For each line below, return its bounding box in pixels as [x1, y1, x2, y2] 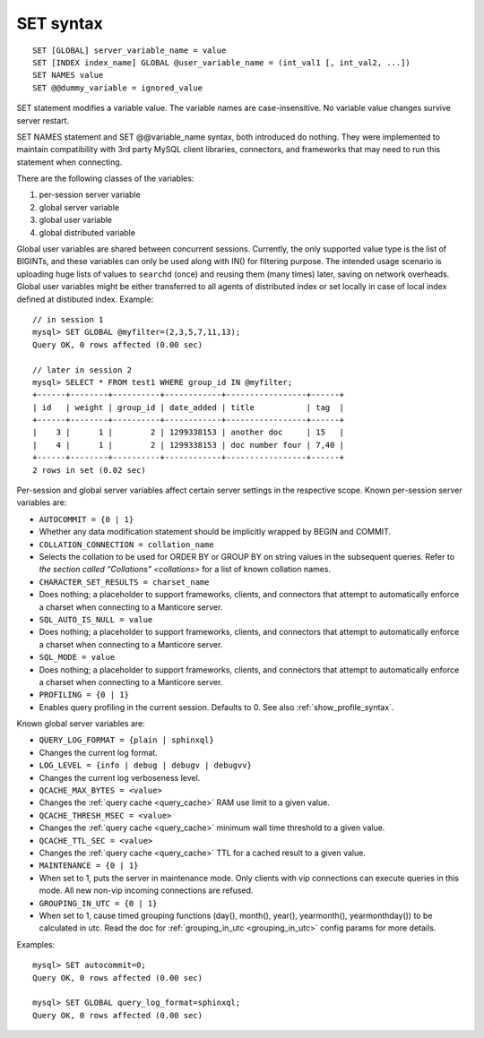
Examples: [16, 939, 56, 949]
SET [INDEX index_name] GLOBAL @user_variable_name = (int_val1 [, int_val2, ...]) [32, 57, 411, 67]
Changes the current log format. [39, 747, 159, 758]
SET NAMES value [32, 70, 104, 81]
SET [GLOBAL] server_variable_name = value [32, 45, 227, 56]
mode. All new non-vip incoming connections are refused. [39, 885, 254, 896]
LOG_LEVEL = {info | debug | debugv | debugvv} [39, 760, 253, 770]
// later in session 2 [32, 365, 133, 375]
